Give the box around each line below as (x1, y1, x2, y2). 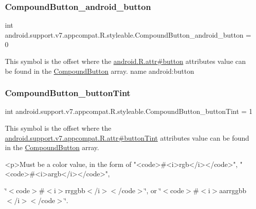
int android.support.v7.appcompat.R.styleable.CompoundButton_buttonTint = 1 (5, 106, 253, 116)
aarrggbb (219, 185, 247, 195)
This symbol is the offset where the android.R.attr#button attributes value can (5, 56, 246, 66)
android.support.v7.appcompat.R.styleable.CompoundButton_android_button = (5, 29, 252, 40)
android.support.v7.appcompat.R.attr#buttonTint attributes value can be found (5, 132, 250, 143)
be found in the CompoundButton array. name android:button (5, 65, 194, 76)
